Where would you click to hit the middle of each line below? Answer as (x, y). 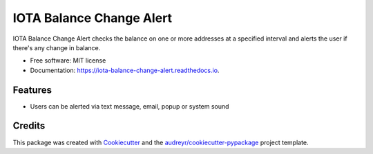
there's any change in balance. (57, 47)
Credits (29, 126)
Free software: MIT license (68, 60)
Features (32, 90)
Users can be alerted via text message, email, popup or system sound (130, 106)
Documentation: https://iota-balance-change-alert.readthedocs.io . (125, 70)
